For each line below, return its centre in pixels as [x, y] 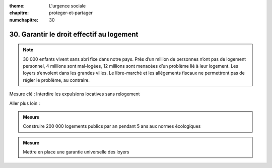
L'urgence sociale [67, 6]
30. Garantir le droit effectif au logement [74, 34]
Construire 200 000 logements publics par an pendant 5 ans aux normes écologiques [112, 126]
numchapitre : [24, 20]
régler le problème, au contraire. [56, 80]
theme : [17, 6]
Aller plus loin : [25, 103]
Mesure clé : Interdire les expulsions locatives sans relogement [75, 94]
